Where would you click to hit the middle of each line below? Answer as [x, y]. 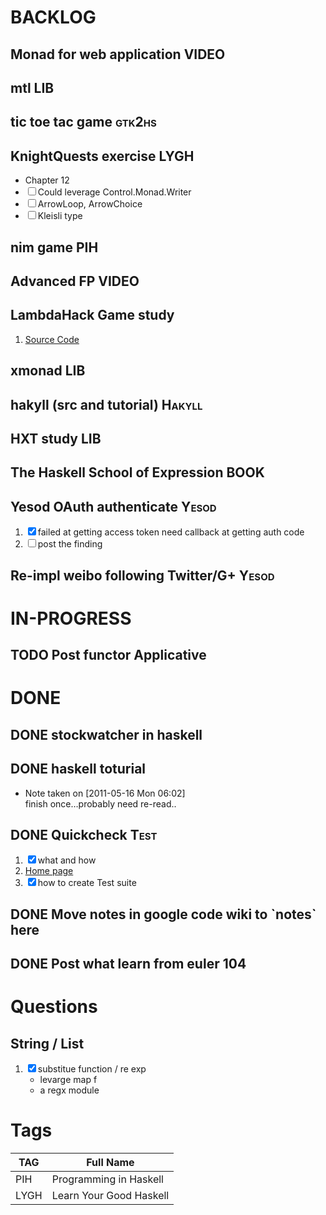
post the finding [70, 544]
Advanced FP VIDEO [75, 281]
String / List [47, 1043]
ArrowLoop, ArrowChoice [90, 204]
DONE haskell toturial [78, 769]
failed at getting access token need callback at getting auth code [171, 532]
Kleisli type [60, 216]
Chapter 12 [47, 180]
